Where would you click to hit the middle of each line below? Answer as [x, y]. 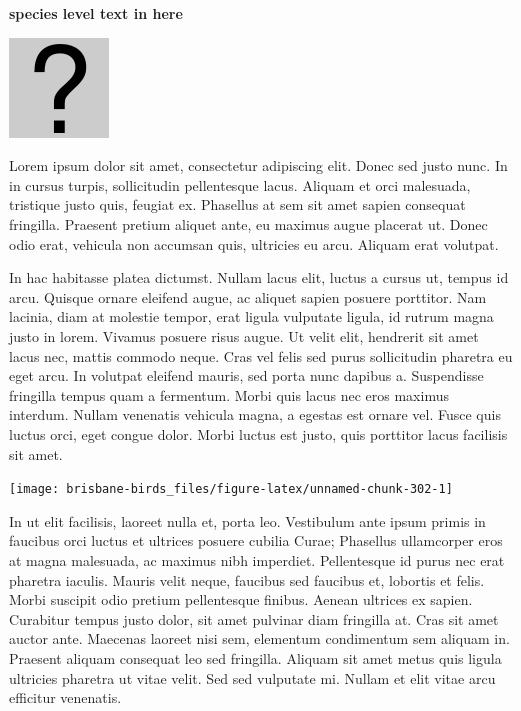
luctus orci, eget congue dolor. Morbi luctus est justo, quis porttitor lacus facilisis [258, 433]
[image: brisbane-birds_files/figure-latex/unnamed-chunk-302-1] [231, 489]
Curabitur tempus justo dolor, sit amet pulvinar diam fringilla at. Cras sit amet [254, 618]
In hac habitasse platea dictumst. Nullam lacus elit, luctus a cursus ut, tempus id [259, 277]
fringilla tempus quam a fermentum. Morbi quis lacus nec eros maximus [229, 394]
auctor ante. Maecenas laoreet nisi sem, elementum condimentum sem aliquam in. [259, 638]
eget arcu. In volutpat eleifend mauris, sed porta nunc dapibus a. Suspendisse [246, 375]
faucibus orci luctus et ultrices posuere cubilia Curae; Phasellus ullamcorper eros [256, 540]
